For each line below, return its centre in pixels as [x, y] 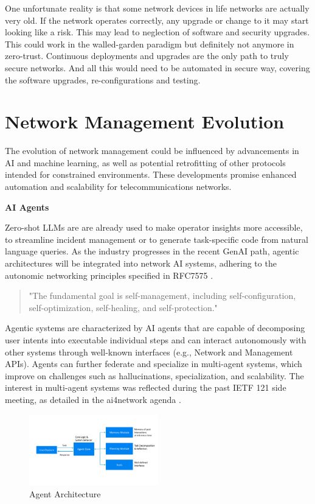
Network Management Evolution [145, 121]
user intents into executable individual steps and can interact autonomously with [156, 340]
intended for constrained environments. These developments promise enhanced [151, 174]
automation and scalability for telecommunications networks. [118, 187]
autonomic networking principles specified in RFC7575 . [109, 275]
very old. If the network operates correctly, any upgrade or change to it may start [157, 20]
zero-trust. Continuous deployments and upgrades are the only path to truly [147, 56]
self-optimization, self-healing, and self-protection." [123, 307]
